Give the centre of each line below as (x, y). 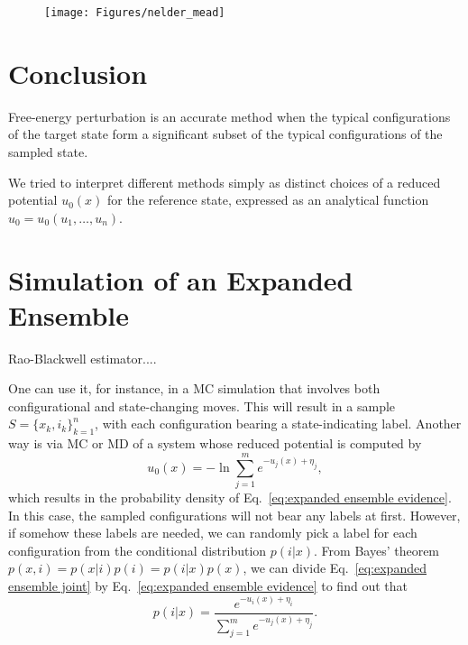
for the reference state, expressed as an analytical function (268, 200)
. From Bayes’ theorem (377, 550)
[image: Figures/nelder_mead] (135, 13)
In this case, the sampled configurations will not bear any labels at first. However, (234, 515)
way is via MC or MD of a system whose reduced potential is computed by (215, 443)
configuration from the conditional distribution (138, 550)
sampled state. (48, 151)
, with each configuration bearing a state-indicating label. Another (278, 424)
